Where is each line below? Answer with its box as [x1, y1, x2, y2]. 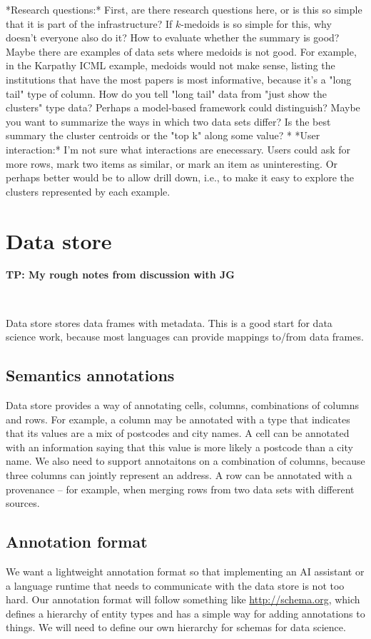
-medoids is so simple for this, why [181, 16, 332, 31]
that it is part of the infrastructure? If [6, 16, 173, 31]
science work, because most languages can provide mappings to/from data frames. [6, 329, 364, 344]
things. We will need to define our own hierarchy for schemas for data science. [6, 620, 346, 635]
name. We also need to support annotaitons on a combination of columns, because [6, 453, 365, 468]
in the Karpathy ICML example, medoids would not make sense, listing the [6, 58, 335, 73]
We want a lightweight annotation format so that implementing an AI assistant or [6, 563, 365, 578]
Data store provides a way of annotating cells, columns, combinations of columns [6, 398, 359, 413]
